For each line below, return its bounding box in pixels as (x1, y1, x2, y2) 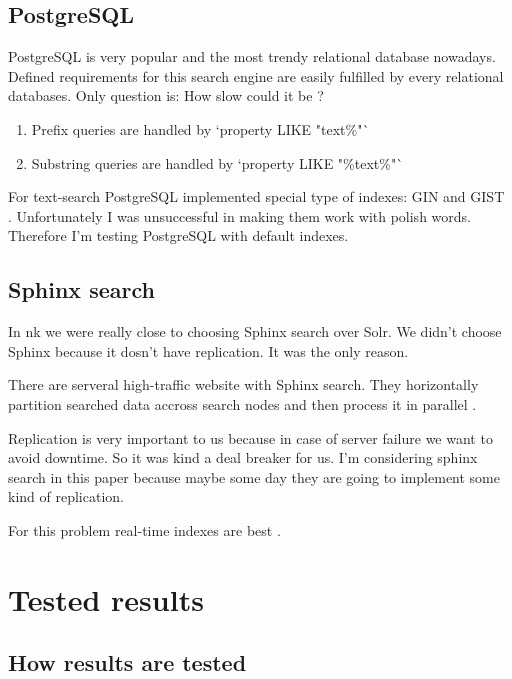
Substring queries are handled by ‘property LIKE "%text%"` (31, 152, 404, 173)
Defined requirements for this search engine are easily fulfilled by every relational (8, 65, 504, 86)
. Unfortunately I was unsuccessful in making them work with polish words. (8, 205, 471, 226)
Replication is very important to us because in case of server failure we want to (8, 427, 493, 448)
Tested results (8, 578, 204, 619)
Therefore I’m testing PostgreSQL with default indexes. (8, 225, 349, 246)
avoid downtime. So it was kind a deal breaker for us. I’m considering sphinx (8, 447, 478, 468)
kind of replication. (8, 486, 124, 507)
